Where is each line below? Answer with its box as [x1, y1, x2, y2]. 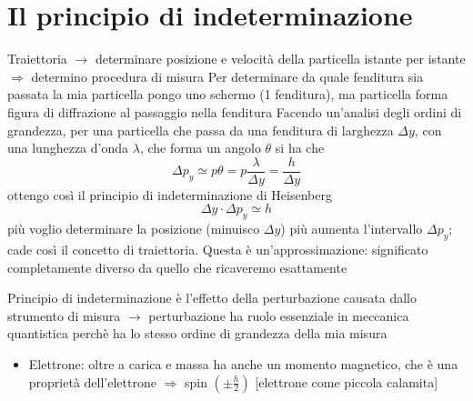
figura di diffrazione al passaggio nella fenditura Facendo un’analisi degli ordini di [7, 102, 462, 121]
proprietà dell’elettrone [28, 372, 156, 391]
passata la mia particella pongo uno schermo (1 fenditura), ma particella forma [7, 85, 448, 104]
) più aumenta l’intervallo [280, 219, 423, 238]
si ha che [275, 138, 325, 157]
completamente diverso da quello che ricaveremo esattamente [7, 257, 347, 276]
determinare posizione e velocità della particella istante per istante [95, 49, 466, 68]
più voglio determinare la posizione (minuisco [7, 219, 260, 238]
